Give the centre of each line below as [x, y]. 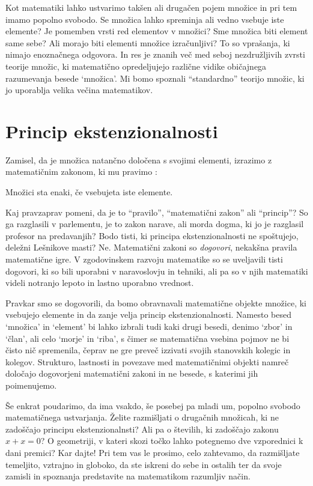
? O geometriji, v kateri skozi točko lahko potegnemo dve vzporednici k [172, 441]
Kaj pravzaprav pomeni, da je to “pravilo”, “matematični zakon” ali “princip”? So [157, 212]
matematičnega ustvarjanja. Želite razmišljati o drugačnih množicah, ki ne [142, 417]
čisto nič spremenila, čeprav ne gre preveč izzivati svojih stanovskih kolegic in [148, 350]
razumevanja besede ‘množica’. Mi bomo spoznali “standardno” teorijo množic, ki [155, 78]
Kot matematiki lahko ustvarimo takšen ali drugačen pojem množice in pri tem [151, 7]
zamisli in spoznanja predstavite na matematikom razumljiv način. [128, 476]
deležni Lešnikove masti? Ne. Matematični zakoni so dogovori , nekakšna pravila [151, 247]
